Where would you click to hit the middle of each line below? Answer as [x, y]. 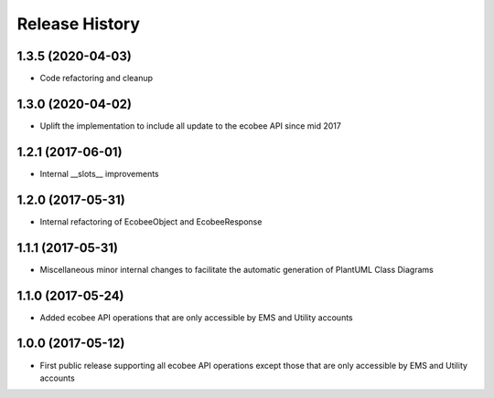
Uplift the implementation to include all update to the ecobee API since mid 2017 [191, 126]
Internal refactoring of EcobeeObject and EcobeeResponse [151, 221]
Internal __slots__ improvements [99, 173]
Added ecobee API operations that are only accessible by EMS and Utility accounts [196, 317]
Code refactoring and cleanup [97, 79]
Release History [79, 24]
